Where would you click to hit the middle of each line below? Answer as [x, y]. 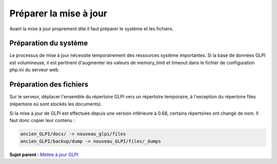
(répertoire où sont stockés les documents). [56, 104]
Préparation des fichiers [49, 85]
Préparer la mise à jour [58, 13]
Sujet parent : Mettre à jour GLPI [44, 154]
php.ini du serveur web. [35, 70]
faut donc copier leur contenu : [42, 120]
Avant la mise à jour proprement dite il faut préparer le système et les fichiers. [92, 29]
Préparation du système [49, 43]
